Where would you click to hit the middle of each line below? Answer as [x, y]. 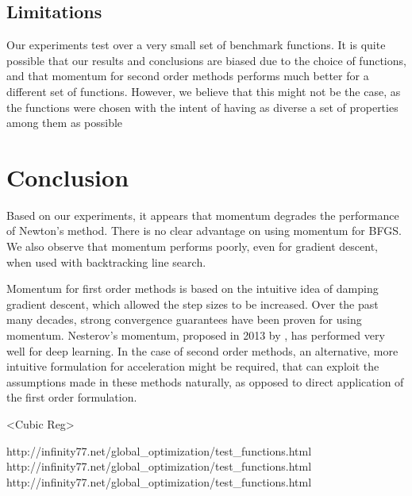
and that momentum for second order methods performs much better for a [188, 76]
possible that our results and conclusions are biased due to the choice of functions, [206, 60]
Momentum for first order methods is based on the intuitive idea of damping [193, 288]
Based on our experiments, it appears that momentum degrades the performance [203, 215]
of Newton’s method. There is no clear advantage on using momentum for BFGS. [204, 231]
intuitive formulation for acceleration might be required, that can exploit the [193, 366]
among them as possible [65, 123]
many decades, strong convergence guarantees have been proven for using [184, 319]
